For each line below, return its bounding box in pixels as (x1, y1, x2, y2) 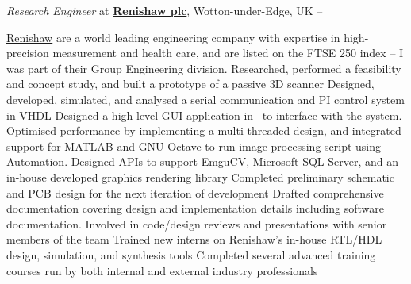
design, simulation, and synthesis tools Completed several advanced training (6, 246, 376, 263)
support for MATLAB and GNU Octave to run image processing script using (6, 137, 382, 154)
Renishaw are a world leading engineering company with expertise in (6, 29, 340, 45)
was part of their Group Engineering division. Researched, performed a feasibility (6, 59, 401, 76)
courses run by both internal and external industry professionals (6, 262, 318, 278)
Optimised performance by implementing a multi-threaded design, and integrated (6, 122, 401, 139)
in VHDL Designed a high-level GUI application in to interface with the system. (6, 106, 402, 123)
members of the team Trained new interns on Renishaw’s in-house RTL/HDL (6, 231, 382, 248)
